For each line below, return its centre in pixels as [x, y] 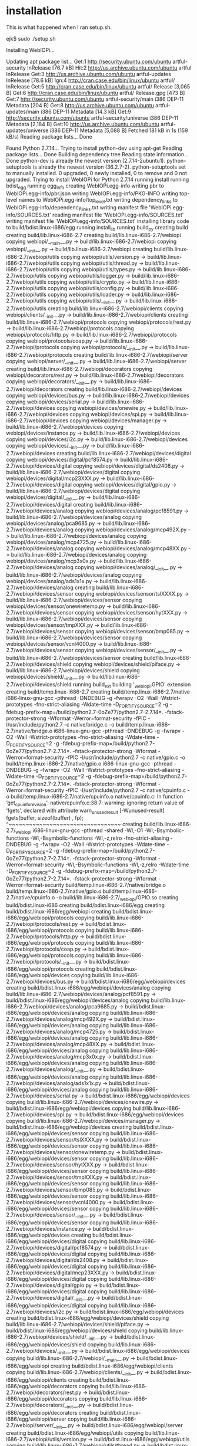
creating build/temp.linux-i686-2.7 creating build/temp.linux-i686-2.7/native [98, 692]
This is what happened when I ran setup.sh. [59, 27]
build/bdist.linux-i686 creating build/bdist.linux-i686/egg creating [85, 905]
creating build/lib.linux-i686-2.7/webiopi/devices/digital [124, 453]
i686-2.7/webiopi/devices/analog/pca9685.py [62, 1007]
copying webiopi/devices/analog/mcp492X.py [131, 530]
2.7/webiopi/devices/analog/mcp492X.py [56, 1019]
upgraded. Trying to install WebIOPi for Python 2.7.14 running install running [98, 179]
